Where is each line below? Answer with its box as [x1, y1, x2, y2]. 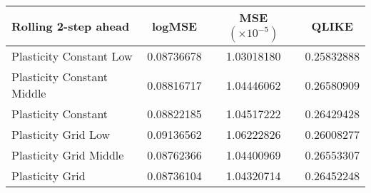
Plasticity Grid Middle [11, 147, 124, 163]
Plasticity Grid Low [11, 126, 111, 142]
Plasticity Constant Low [11, 48, 133, 64]
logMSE [151, 18, 198, 34]
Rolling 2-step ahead [11, 18, 130, 34]
